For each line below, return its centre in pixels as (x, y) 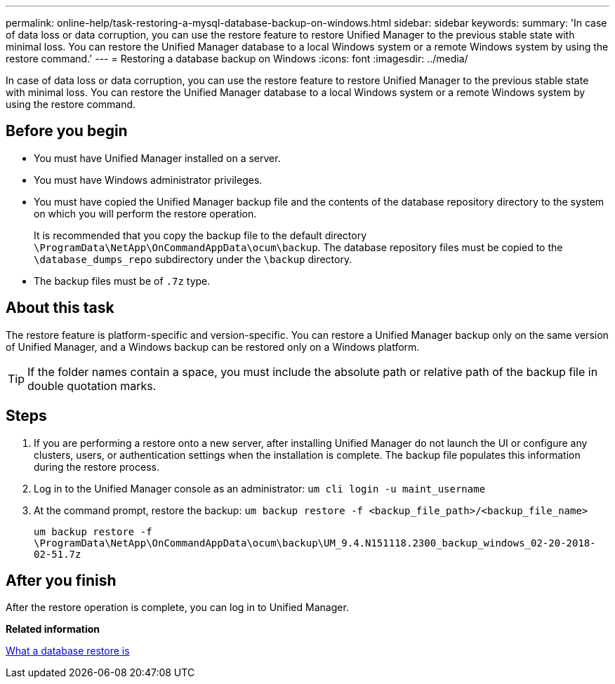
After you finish (61, 580)
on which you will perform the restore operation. (145, 213)
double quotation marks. (92, 385)
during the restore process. (97, 467)
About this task (60, 308)
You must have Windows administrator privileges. (148, 180)
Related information (53, 629)
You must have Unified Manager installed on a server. (157, 158)
